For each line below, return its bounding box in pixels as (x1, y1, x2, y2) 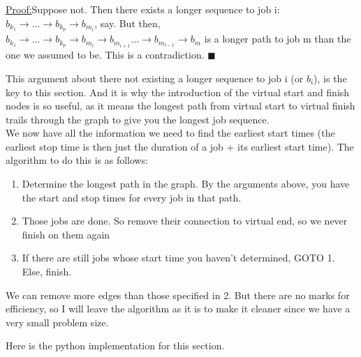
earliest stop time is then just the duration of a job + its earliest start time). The (6, 139, 354, 153)
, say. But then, (94, 15, 161, 30)
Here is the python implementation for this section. (6, 338, 225, 353)
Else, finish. (22, 264, 72, 279)
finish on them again (22, 227, 110, 241)
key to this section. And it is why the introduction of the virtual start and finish (6, 84, 350, 99)
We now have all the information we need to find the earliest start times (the (6, 126, 335, 140)
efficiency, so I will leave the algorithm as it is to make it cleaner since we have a (6, 301, 351, 316)
